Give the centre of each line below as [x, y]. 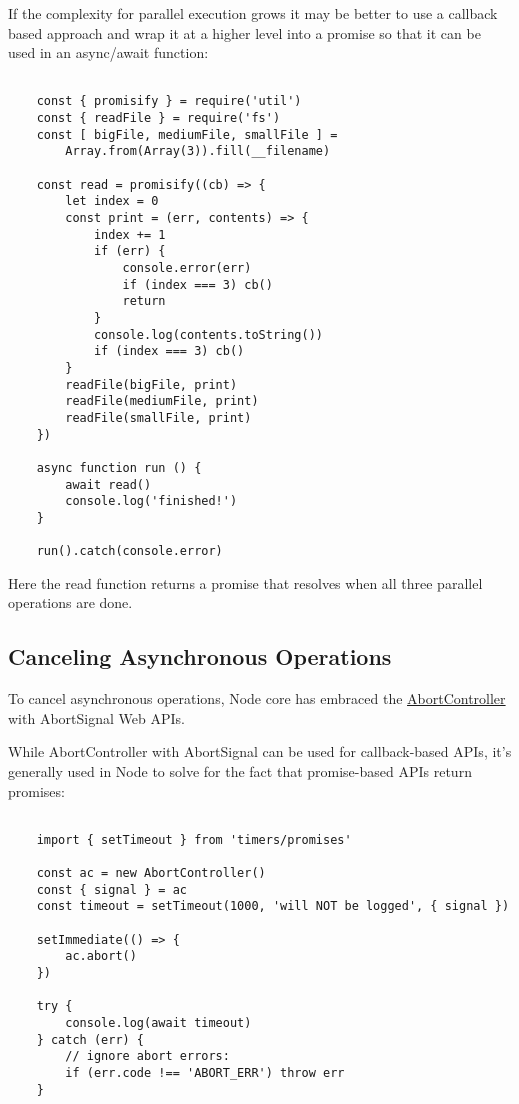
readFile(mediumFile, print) [162, 401]
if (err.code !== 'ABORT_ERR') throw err [205, 1073]
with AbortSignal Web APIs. [96, 717]
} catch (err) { [90, 1039]
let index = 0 [112, 201]
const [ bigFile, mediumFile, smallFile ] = [187, 134]
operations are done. [70, 602]
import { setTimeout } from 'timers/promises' [194, 839]
